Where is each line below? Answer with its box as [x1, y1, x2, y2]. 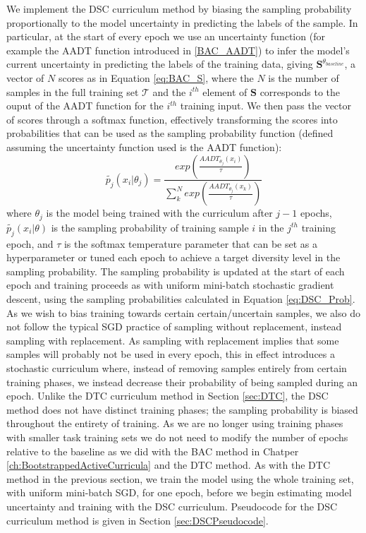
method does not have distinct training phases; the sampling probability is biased [6, 402, 358, 417]
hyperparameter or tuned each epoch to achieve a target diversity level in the [6, 250, 341, 265]
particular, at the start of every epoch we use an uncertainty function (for [6, 29, 325, 44]
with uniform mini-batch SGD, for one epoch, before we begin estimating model [6, 485, 352, 500]
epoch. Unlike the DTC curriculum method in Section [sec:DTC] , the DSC [6, 388, 329, 403]
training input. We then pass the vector [180, 98, 352, 113]
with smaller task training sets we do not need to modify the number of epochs [6, 429, 348, 444]
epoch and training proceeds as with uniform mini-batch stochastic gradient [6, 277, 334, 292]
